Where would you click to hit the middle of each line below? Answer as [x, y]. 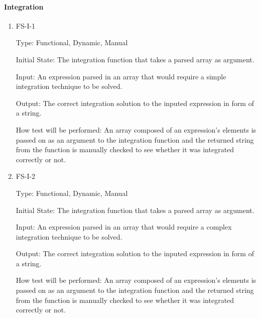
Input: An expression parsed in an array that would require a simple [121, 76]
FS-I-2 [26, 176]
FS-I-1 [26, 25]
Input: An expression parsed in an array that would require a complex [124, 227]
